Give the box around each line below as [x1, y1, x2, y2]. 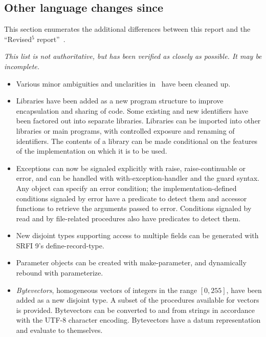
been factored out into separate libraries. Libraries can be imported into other [16, 115, 261, 126]
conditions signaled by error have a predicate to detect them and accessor [16, 193, 247, 203]
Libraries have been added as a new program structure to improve [16, 95, 224, 106]
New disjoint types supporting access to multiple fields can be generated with [16, 230, 259, 241]
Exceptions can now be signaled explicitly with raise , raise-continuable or [16, 162, 246, 173]
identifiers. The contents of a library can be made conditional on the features [16, 135, 258, 146]
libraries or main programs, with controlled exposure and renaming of [16, 125, 235, 136]
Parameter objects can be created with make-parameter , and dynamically [16, 257, 247, 268]
